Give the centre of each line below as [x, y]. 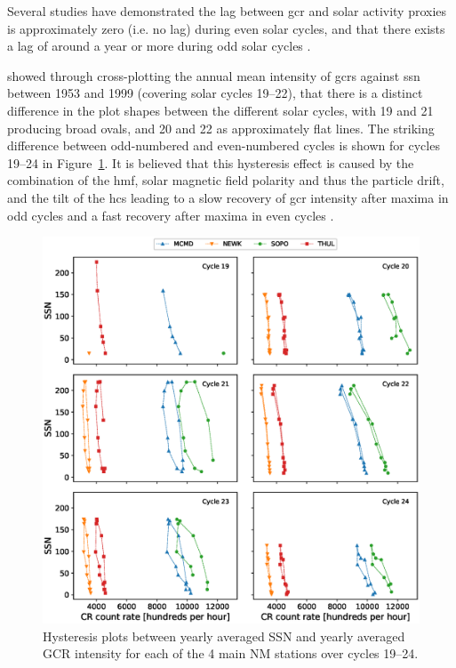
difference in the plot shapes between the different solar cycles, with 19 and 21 [220, 110]
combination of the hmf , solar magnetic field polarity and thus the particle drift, [226, 180]
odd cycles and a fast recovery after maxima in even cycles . [171, 215]
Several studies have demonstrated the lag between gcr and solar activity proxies [227, 11]
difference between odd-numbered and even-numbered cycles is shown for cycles [224, 145]
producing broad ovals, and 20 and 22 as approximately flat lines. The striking [221, 128]
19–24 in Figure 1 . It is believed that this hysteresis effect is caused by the [211, 162]
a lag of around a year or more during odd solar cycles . [159, 46]
